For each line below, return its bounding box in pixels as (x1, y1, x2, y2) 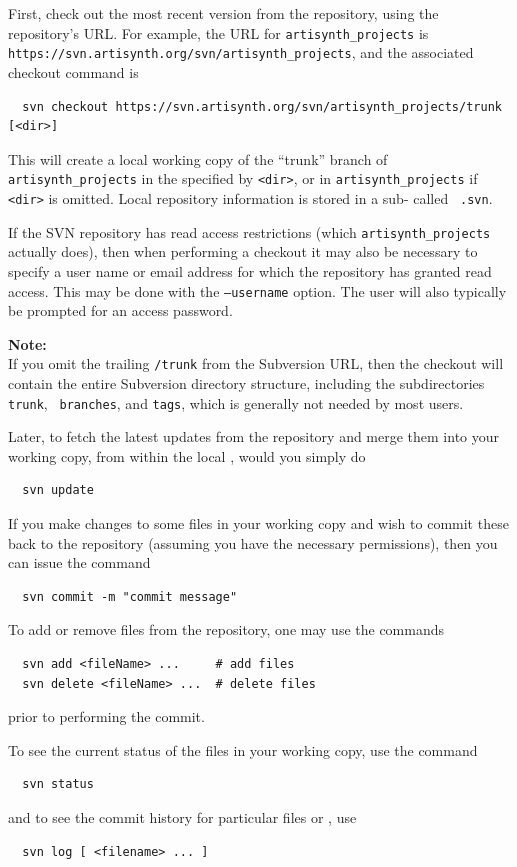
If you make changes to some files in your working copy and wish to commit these (8, 513, 509, 534)
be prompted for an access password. (8, 300, 233, 321)
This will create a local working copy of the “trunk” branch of (8, 148, 388, 169)
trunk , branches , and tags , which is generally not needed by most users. (8, 392, 464, 413)
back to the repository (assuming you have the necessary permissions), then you (8, 532, 498, 553)
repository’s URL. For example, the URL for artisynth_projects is (8, 22, 429, 43)
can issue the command (8, 552, 151, 573)
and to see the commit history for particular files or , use (8, 806, 357, 827)
